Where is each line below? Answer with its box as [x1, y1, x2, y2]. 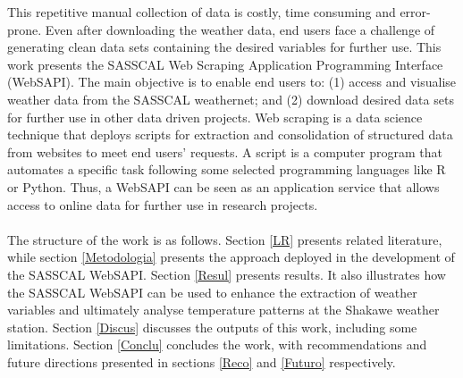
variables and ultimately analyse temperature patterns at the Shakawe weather [7, 300, 440, 319]
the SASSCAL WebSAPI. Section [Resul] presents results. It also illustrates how [7, 265, 446, 283]
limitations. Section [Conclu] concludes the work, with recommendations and [7, 335, 427, 354]
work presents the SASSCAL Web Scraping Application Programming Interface [7, 55, 443, 73]
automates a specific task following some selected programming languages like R [7, 160, 446, 179]
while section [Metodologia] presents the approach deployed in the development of [7, 248, 455, 266]
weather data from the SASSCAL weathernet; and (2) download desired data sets [7, 89, 454, 108]
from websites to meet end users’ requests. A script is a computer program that [7, 142, 442, 161]
